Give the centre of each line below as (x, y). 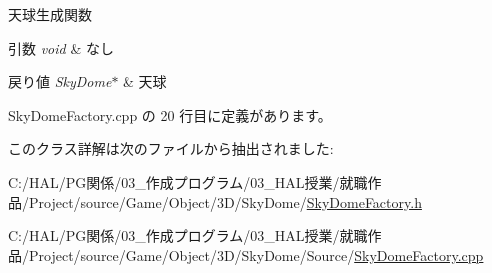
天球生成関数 (50, 14)
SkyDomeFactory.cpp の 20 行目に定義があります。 (170, 114)
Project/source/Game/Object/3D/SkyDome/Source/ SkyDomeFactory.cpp (256, 254)
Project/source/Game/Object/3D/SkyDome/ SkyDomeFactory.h (225, 201)
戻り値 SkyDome (60, 81)
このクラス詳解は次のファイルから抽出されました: (171, 148)
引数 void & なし (61, 47)
